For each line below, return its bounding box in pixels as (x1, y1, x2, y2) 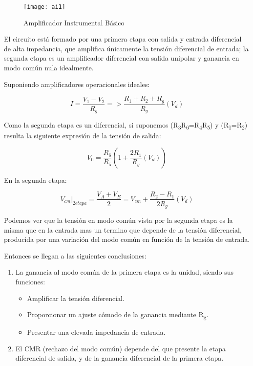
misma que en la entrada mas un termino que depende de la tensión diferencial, (4, 224, 242, 235)
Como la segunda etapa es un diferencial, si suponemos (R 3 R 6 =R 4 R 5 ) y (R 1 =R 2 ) (4, 120, 248, 131)
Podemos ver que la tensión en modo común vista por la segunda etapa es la (4, 215, 233, 225)
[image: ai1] (23, 3, 65, 10)
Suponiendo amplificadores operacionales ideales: (4, 79, 150, 89)
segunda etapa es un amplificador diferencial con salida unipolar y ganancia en (4, 53, 239, 63)
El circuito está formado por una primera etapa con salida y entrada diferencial (4, 34, 242, 44)
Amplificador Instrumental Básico (23, 17, 125, 27)
